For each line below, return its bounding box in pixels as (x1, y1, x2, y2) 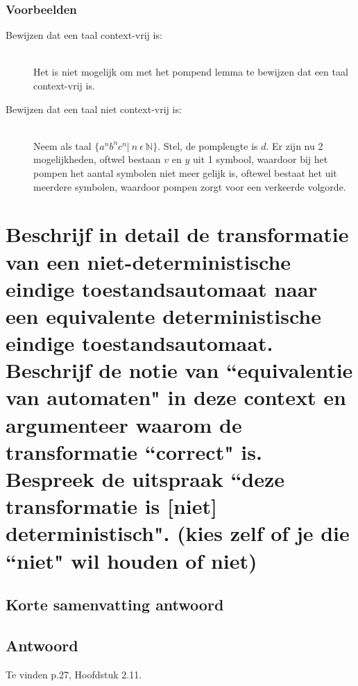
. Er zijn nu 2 (266, 138, 323, 153)
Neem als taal (33, 138, 92, 153)
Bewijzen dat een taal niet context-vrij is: (6, 101, 182, 116)
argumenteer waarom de (6, 410, 242, 438)
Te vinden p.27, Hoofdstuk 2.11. (6, 667, 142, 681)
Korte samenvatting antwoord (6, 594, 224, 615)
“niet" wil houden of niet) (6, 546, 257, 574)
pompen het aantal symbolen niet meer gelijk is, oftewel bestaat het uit (33, 165, 337, 180)
